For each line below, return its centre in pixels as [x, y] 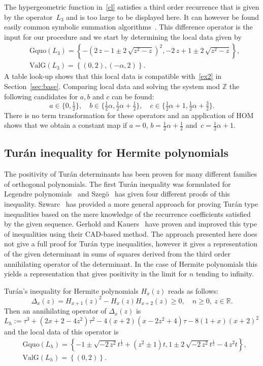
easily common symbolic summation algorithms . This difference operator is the [128, 27]
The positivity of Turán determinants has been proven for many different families [130, 174]
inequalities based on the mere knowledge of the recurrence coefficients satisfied [127, 214]
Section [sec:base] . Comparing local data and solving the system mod [112, 86]
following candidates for [41, 96]
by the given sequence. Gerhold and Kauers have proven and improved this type [130, 224]
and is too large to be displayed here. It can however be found [163, 17]
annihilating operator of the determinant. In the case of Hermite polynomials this [131, 263]
